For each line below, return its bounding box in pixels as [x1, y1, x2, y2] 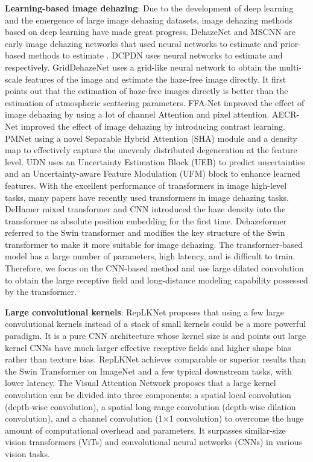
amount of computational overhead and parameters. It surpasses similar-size [5, 423, 286, 436]
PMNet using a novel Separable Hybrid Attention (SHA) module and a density [5, 131, 297, 144]
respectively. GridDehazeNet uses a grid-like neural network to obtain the [5, 60, 277, 73]
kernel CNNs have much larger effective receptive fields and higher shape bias [5, 341, 291, 353]
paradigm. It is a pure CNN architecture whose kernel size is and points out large [5, 329, 306, 342]
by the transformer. [5, 285, 77, 298]
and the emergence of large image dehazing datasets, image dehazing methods [5, 13, 293, 26]
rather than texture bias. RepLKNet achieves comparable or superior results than [5, 353, 306, 365]
